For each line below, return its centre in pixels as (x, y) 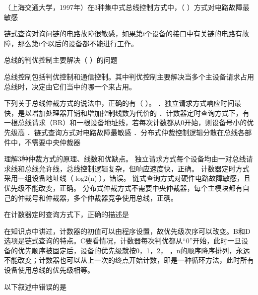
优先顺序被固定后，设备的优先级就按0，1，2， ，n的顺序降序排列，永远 (134, 250)
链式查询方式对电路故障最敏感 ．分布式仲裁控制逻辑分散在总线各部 (143, 132)
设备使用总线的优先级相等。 (49, 270)
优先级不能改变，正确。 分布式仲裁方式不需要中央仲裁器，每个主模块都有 (123, 187)
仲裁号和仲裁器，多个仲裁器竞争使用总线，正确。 (97, 197)
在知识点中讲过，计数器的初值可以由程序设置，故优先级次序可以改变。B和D (127, 231)
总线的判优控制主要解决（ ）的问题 (61, 60)
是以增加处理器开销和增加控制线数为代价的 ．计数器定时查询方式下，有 (133, 112)
